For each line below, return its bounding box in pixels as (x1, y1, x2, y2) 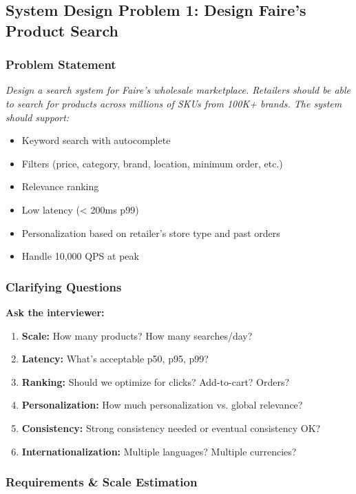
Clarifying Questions (6, 278, 122, 295)
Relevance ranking (21, 179, 99, 194)
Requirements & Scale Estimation (6, 473, 198, 491)
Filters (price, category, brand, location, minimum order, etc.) (21, 156, 283, 170)
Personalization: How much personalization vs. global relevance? (21, 398, 303, 412)
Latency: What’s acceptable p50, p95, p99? (21, 351, 209, 366)
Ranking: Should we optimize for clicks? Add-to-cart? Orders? (21, 374, 290, 389)
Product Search (6, 19, 118, 41)
